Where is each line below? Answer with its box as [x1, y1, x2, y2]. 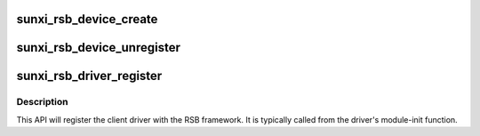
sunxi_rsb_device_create [16, 12, 158, 27]
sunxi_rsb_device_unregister [16, 40, 181, 55]
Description [16, 96, 68, 108]
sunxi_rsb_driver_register [16, 68, 163, 84]
